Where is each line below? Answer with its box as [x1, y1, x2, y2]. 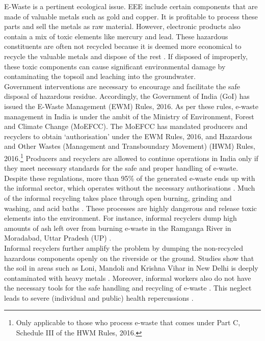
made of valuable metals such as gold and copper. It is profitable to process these [4, 11, 258, 21]
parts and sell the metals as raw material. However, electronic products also [4, 21, 241, 32]
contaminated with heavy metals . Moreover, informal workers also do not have [4, 272, 251, 283]
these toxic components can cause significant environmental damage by [4, 61, 226, 71]
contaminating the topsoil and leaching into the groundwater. [4, 71, 196, 82]
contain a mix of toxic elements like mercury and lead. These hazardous [4, 31, 228, 41]
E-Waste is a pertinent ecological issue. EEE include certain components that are [4, 1, 258, 11]
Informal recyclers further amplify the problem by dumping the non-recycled [4, 242, 243, 253]
